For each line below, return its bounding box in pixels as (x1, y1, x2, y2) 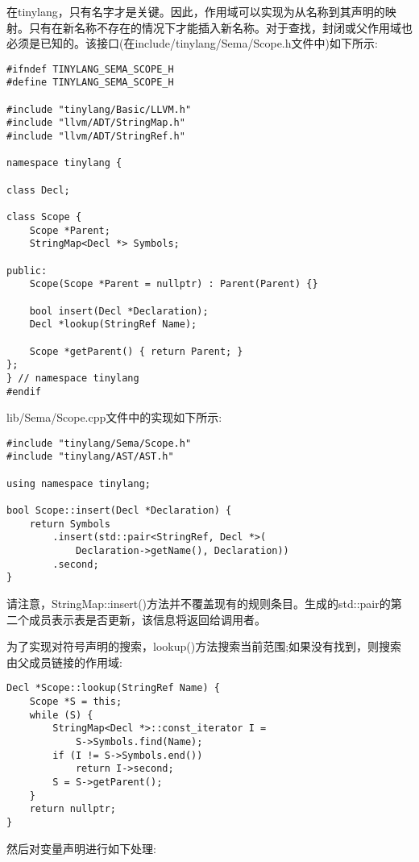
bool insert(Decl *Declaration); (29, 305, 209, 317)
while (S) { (29, 709, 93, 721)
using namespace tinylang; (6, 477, 151, 489)
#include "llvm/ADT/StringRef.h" (6, 131, 185, 143)
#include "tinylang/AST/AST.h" (6, 451, 174, 463)
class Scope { (6, 211, 82, 223)
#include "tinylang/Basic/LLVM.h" (6, 103, 192, 115)
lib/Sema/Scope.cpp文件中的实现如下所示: (6, 409, 222, 426)
